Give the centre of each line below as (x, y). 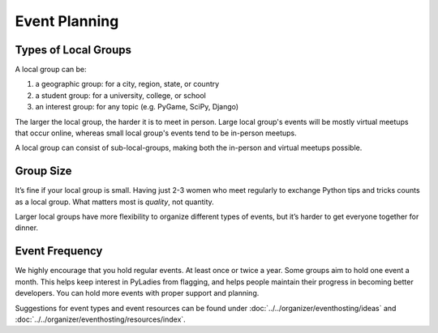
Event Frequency (59, 251)
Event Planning (67, 21)
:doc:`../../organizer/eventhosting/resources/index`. (100, 319)
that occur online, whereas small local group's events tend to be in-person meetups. (156, 133)
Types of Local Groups (73, 50)
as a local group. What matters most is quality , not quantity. (114, 202)
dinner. (27, 228)
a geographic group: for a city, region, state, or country (127, 84)
